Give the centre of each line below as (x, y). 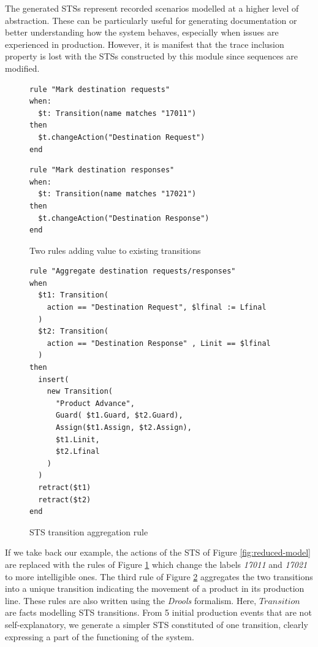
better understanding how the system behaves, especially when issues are (142, 32)
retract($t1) (65, 487)
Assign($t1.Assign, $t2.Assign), (123, 427)
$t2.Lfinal (78, 452)
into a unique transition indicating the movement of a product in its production (155, 588)
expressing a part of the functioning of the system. (100, 636)
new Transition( (80, 392)
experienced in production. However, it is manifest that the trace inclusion (145, 44)
